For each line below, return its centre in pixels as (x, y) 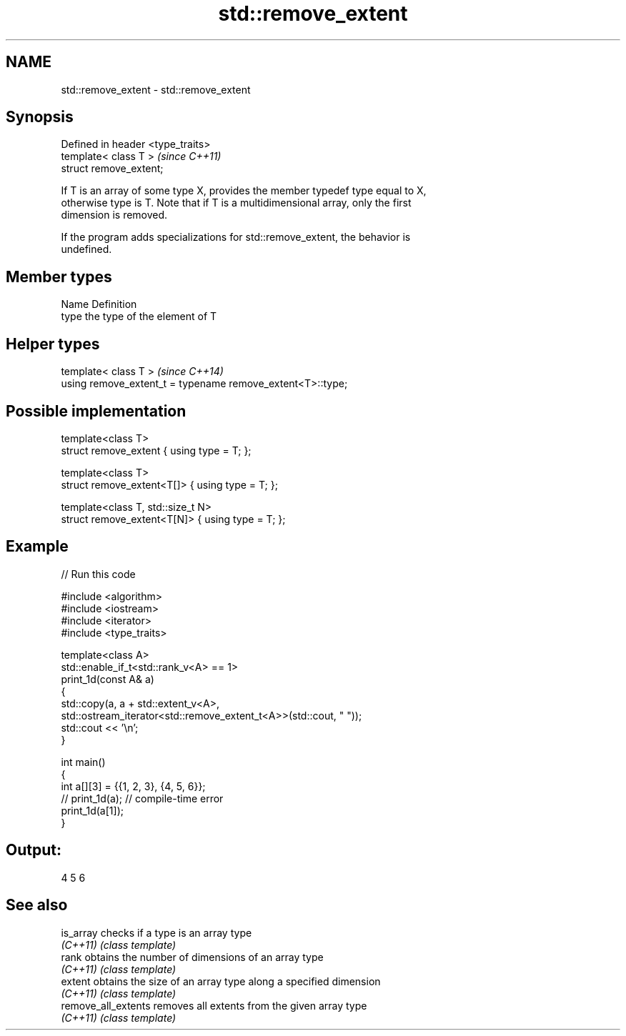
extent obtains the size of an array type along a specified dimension (221, 981)
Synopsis (40, 117)
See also (37, 905)
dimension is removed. (114, 215)
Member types (59, 277)
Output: (34, 850)
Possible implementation (96, 411)
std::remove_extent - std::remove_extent (156, 89)
